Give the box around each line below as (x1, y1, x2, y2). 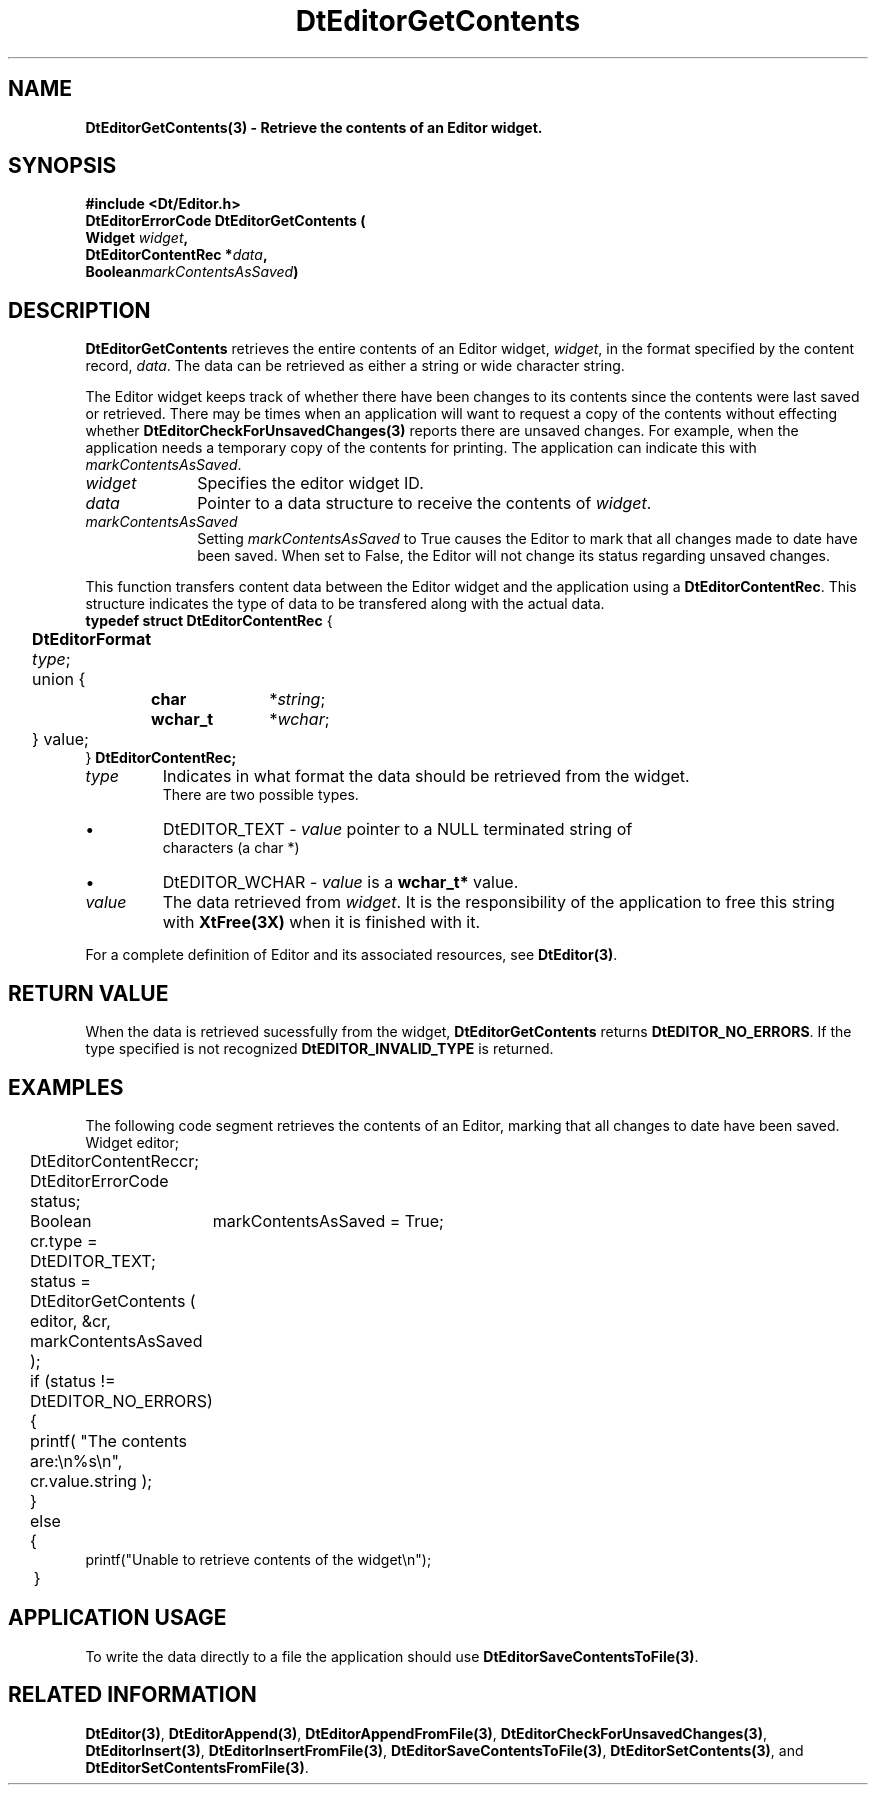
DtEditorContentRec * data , (85, 246, 268, 264)
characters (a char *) (162, 839, 300, 857)
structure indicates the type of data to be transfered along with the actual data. (85, 595, 605, 613)
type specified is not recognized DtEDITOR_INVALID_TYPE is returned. (85, 1040, 554, 1058)
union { (32, 669, 86, 690)
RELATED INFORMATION (8, 1682, 257, 1708)
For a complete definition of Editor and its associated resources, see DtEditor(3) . (85, 946, 618, 964)
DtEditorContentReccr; (29, 1150, 200, 1171)
